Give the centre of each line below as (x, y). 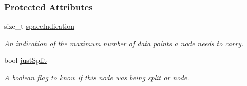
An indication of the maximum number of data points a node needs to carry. (124, 43)
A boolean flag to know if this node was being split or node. (97, 77)
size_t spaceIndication (40, 26)
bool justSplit (25, 60)
